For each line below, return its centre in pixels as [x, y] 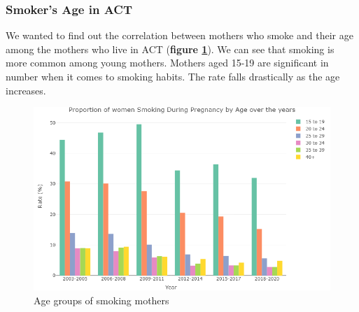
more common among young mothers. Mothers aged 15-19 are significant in [167, 63]
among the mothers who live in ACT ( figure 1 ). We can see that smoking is [170, 49]
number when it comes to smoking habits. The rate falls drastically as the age [173, 76]
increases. [26, 90]
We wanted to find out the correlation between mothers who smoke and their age [179, 35]
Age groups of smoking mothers [101, 300]
